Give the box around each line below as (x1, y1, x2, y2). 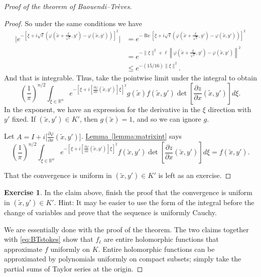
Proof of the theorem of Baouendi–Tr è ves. (4, 1, 132, 11)
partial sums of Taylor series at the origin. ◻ (4, 263, 143, 273)
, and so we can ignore (133, 114, 201, 124)
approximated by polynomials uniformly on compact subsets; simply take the (4, 253, 241, 264)
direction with (208, 104, 251, 114)
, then (79, 114, 98, 124)
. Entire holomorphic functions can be (98, 243, 215, 254)
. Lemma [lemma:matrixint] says (81, 131, 182, 141)
